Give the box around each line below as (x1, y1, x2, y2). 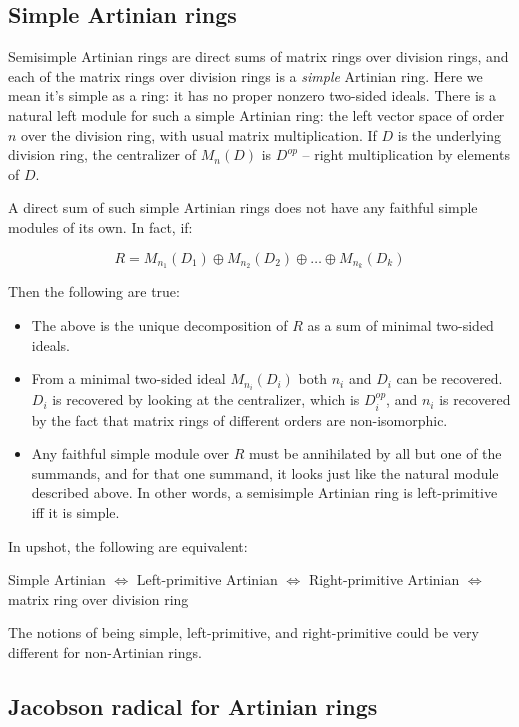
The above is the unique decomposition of (31, 315, 288, 335)
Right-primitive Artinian (308, 569, 460, 590)
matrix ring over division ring (8, 588, 189, 609)
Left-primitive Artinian (136, 569, 278, 590)
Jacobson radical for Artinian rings (8, 691, 378, 722)
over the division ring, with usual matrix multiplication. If (21, 124, 377, 145)
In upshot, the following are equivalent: (8, 535, 248, 556)
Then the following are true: (8, 281, 180, 302)
